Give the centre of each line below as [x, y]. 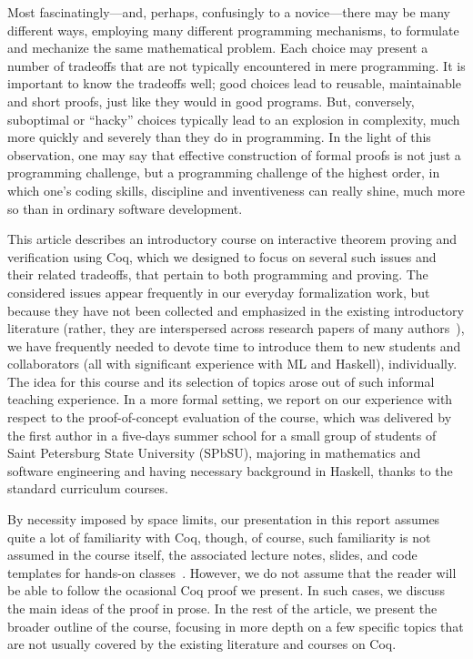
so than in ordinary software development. [125, 208]
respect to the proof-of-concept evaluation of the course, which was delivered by [230, 417]
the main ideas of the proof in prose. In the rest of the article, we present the [222, 608]
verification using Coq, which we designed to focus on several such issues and [222, 256]
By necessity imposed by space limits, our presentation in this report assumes [224, 519]
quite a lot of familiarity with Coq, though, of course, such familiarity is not [219, 537]
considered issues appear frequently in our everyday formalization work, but [219, 292]
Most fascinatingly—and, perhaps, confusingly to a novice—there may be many [229, 12]
